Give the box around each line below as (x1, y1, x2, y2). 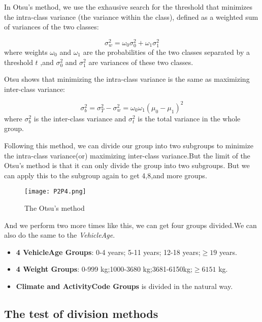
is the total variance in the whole (138, 113, 241, 123)
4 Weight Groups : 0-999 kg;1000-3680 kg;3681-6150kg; (16, 264, 192, 274)
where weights (4, 47, 48, 57)
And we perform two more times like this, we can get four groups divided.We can (4, 219, 257, 230)
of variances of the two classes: (4, 21, 99, 32)
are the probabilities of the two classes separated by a (83, 47, 250, 57)
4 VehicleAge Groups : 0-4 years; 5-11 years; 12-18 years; (16, 246, 201, 257)
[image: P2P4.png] (24, 188, 86, 196)
